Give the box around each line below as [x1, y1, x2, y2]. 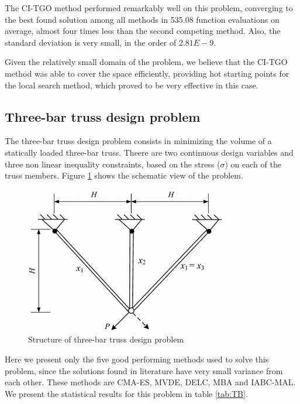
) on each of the [225, 158, 281, 170]
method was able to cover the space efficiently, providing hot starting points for [5, 67, 289, 79]
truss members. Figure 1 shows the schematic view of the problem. [5, 169, 243, 182]
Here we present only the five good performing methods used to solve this [5, 352, 269, 365]
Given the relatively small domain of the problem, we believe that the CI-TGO [5, 56, 288, 68]
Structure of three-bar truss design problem [28, 333, 184, 345]
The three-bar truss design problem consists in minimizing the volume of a [5, 135, 272, 147]
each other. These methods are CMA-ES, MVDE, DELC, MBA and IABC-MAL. [5, 376, 296, 388]
